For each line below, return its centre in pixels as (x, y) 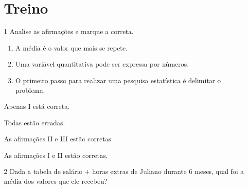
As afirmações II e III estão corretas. (59, 139)
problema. (30, 90)
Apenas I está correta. (37, 106)
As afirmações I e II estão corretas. (56, 155)
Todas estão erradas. (35, 122)
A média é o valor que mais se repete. (71, 47)
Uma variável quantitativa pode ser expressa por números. (102, 64)
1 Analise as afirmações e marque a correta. (69, 31)
